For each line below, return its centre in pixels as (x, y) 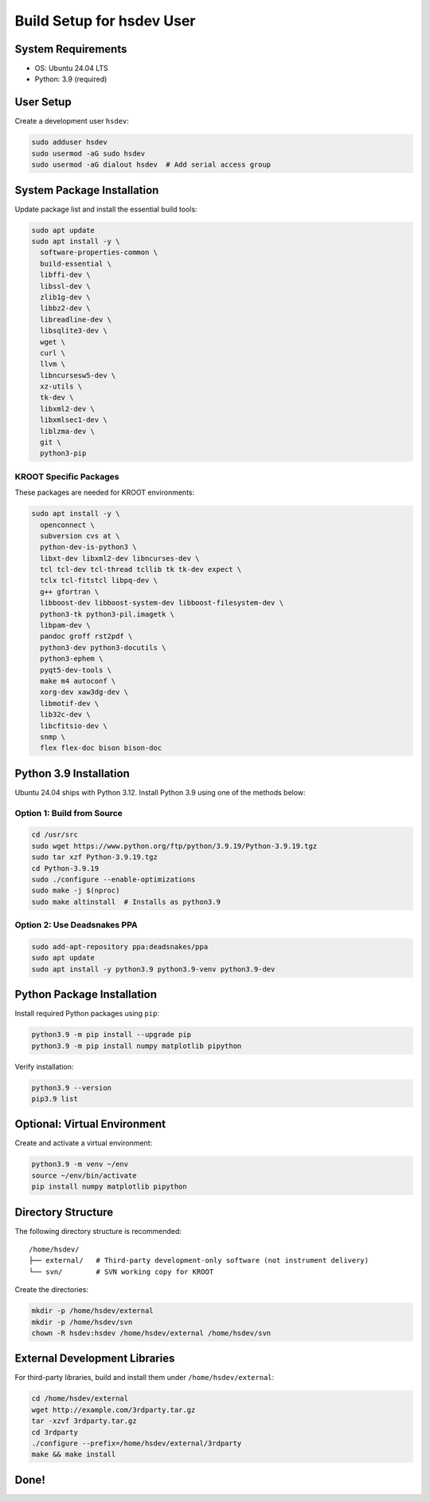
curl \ (53, 353)
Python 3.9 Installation (72, 773)
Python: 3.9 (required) (71, 79)
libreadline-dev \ (76, 319)
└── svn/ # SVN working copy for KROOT (121, 1271)
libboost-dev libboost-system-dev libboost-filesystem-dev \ (162, 603)
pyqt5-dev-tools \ (76, 670)
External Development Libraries (95, 1359)
